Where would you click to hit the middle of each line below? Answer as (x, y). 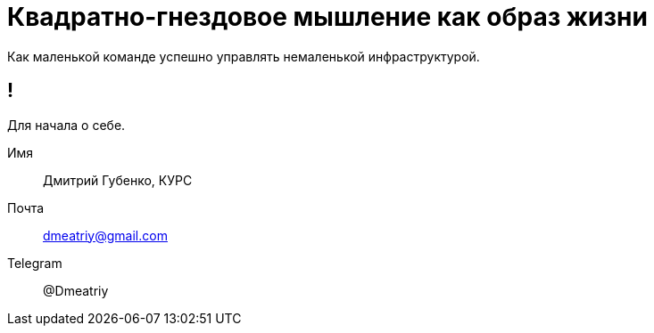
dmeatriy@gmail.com (105, 235)
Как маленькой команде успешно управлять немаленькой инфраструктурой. (244, 56)
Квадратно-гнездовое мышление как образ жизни (327, 17)
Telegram (35, 263)
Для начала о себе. (66, 125)
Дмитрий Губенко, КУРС (118, 180)
